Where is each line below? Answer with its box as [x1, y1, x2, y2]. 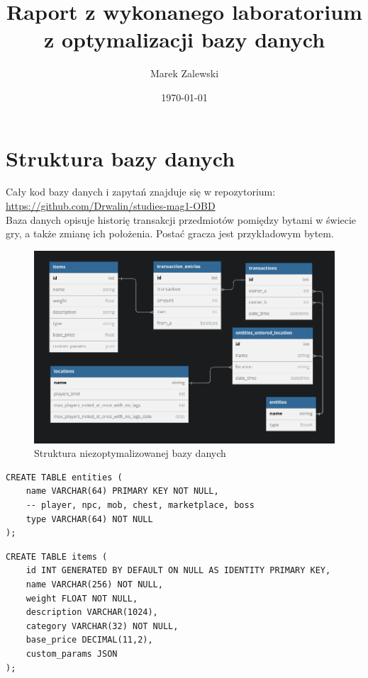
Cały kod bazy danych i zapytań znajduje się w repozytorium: [6, 184, 276, 199]
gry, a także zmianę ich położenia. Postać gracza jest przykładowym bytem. [6, 226, 334, 241]
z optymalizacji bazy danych [43, 25, 325, 54]
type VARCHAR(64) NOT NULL [26, 514, 153, 524]
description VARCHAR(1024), [26, 607, 158, 618]
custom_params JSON [26, 648, 118, 659]
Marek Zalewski [150, 66, 219, 81]
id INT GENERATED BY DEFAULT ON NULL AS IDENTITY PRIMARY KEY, [26, 565, 331, 576]
